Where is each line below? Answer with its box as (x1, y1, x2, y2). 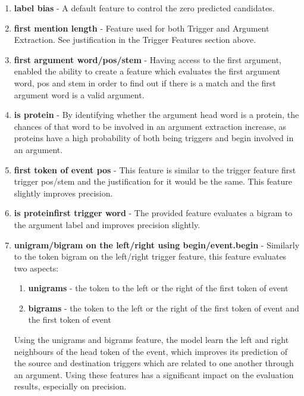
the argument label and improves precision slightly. (14, 218, 200, 230)
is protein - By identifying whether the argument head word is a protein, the (14, 108, 299, 121)
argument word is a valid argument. (14, 88, 145, 101)
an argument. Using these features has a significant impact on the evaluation (14, 368, 294, 381)
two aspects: (14, 261, 59, 274)
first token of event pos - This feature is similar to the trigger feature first (14, 163, 296, 176)
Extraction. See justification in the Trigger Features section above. (14, 33, 256, 46)
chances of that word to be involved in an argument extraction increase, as (14, 120, 287, 132)
